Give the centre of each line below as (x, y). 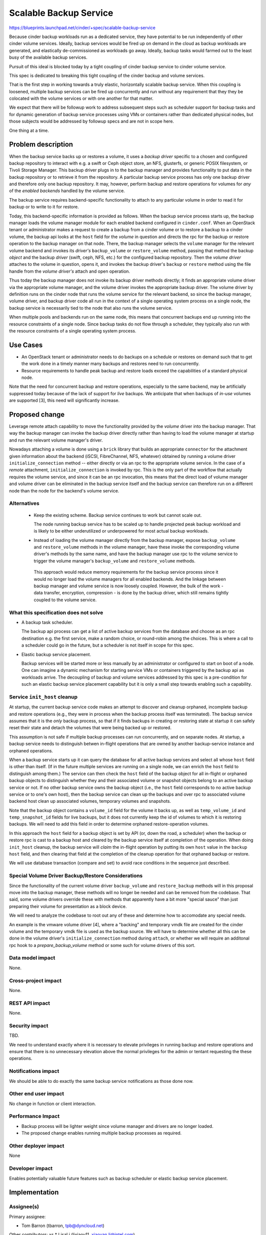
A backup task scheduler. (47, 622)
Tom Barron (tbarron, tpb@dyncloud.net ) (63, 1226)
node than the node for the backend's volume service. (64, 491)
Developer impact (31, 1168)
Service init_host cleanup (43, 697)
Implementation (34, 1192)
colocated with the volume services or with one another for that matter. (81, 98)
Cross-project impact (35, 981)
